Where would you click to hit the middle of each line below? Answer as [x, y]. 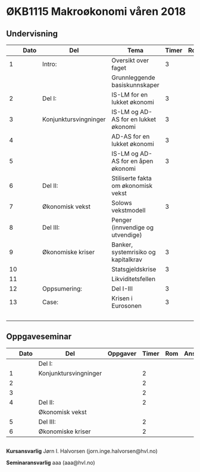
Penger [122, 220]
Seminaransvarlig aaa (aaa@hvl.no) [51, 463]
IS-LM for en [129, 95]
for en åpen [137, 161]
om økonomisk [132, 186]
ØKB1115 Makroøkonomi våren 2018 [96, 12]
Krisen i [122, 298]
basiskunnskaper [135, 85]
